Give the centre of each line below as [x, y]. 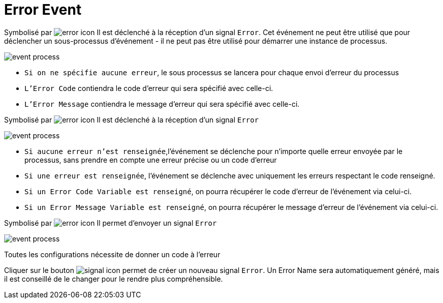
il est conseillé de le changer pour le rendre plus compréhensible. [114, 279]
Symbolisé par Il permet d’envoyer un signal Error [110, 223]
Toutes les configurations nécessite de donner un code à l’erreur [112, 254]
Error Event [43, 10]
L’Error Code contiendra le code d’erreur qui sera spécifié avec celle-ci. [149, 88]
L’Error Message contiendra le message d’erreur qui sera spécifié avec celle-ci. [162, 104]
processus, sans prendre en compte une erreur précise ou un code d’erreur [151, 160]
